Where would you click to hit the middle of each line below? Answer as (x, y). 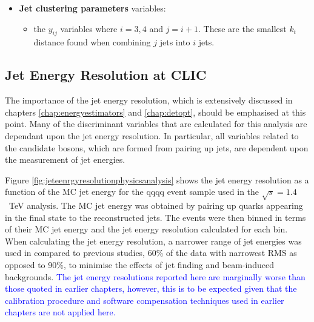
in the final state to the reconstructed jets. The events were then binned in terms (155, 217)
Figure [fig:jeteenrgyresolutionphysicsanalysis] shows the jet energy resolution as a (157, 179)
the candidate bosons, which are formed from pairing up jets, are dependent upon (157, 147)
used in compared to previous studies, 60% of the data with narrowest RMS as (151, 253)
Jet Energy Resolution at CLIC (106, 75)
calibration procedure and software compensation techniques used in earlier (145, 300)
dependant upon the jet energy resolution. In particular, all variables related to (152, 135)
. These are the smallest (242, 28)
